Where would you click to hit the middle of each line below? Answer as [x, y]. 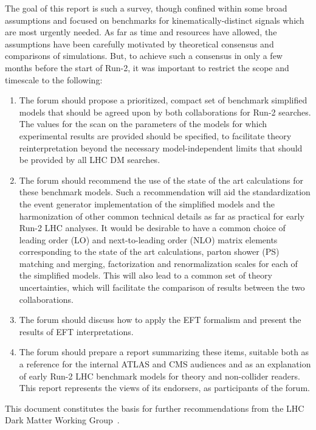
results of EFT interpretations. [76, 331]
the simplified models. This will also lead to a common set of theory [146, 275]
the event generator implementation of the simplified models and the [147, 203]
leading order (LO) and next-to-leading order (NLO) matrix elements [148, 239]
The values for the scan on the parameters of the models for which [143, 124]
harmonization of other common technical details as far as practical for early [162, 216]
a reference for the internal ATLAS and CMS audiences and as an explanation [165, 364]
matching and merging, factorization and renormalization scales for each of [158, 263]
